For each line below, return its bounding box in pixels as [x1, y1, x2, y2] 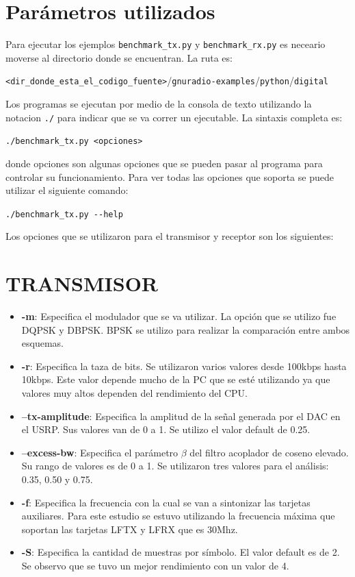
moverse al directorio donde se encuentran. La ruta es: [5, 50, 233, 64]
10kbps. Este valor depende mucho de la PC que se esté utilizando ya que [21, 372, 330, 386]
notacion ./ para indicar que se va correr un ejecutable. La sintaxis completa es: [5, 110, 343, 124]
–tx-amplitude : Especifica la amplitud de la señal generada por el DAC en [21, 408, 341, 423]
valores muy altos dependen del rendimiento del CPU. [21, 386, 248, 400]
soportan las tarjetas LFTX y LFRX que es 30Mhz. [21, 521, 238, 536]
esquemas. [21, 336, 64, 350]
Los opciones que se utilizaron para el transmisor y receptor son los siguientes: [5, 229, 334, 243]
